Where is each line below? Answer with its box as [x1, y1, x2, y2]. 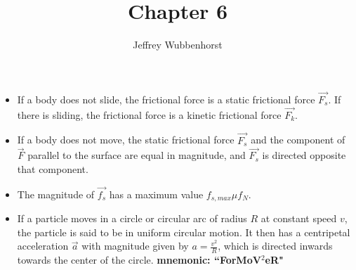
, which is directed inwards [218, 238, 333, 253]
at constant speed [261, 211, 337, 226]
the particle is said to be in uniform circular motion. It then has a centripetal [17, 224, 350, 239]
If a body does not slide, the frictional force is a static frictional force [17, 91, 315, 106]
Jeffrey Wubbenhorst [133, 37, 223, 52]
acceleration [17, 238, 69, 253]
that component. [17, 161, 88, 176]
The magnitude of [17, 186, 95, 201]
